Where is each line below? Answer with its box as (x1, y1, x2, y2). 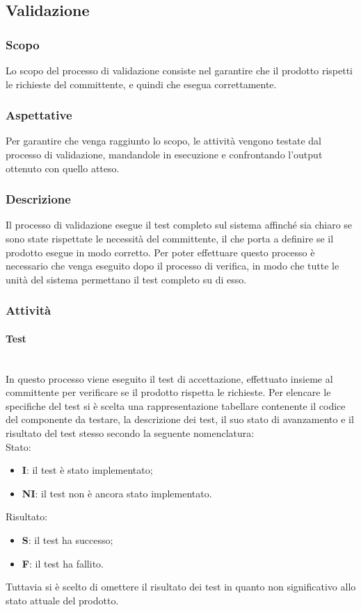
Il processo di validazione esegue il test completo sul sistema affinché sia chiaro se (6, 217, 353, 232)
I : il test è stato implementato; (22, 463, 153, 477)
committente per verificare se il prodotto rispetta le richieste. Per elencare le (6, 385, 331, 399)
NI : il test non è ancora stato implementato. (22, 486, 212, 500)
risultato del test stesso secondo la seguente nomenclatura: (6, 425, 255, 440)
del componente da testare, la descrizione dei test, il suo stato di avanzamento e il (6, 412, 354, 427)
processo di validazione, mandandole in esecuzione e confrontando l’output (6, 147, 323, 161)
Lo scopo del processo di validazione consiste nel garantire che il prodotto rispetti (6, 63, 353, 77)
